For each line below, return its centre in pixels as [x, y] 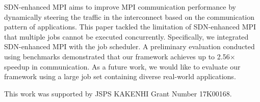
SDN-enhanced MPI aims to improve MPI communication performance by [120, 7]
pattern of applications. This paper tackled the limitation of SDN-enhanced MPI [130, 27]
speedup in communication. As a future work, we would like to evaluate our [122, 66]
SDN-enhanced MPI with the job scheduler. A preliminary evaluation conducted [129, 46]
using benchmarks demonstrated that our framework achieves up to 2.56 [117, 56]
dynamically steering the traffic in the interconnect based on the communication [129, 16]
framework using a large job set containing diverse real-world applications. [120, 76]
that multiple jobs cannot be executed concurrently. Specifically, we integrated [126, 36]
